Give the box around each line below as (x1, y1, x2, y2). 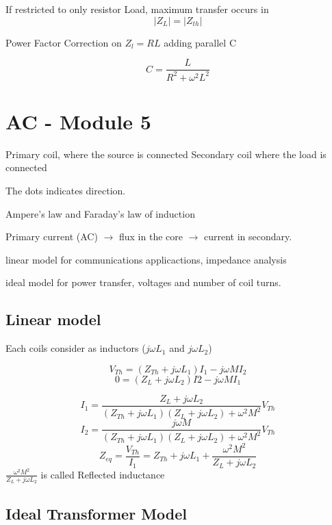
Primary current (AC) (5, 229, 98, 244)
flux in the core (118, 229, 183, 244)
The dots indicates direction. (5, 183, 126, 197)
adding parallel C (164, 35, 236, 49)
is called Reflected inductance (40, 467, 165, 481)
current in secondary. (204, 229, 292, 244)
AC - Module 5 (5, 107, 151, 135)
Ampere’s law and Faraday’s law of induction (5, 206, 195, 220)
